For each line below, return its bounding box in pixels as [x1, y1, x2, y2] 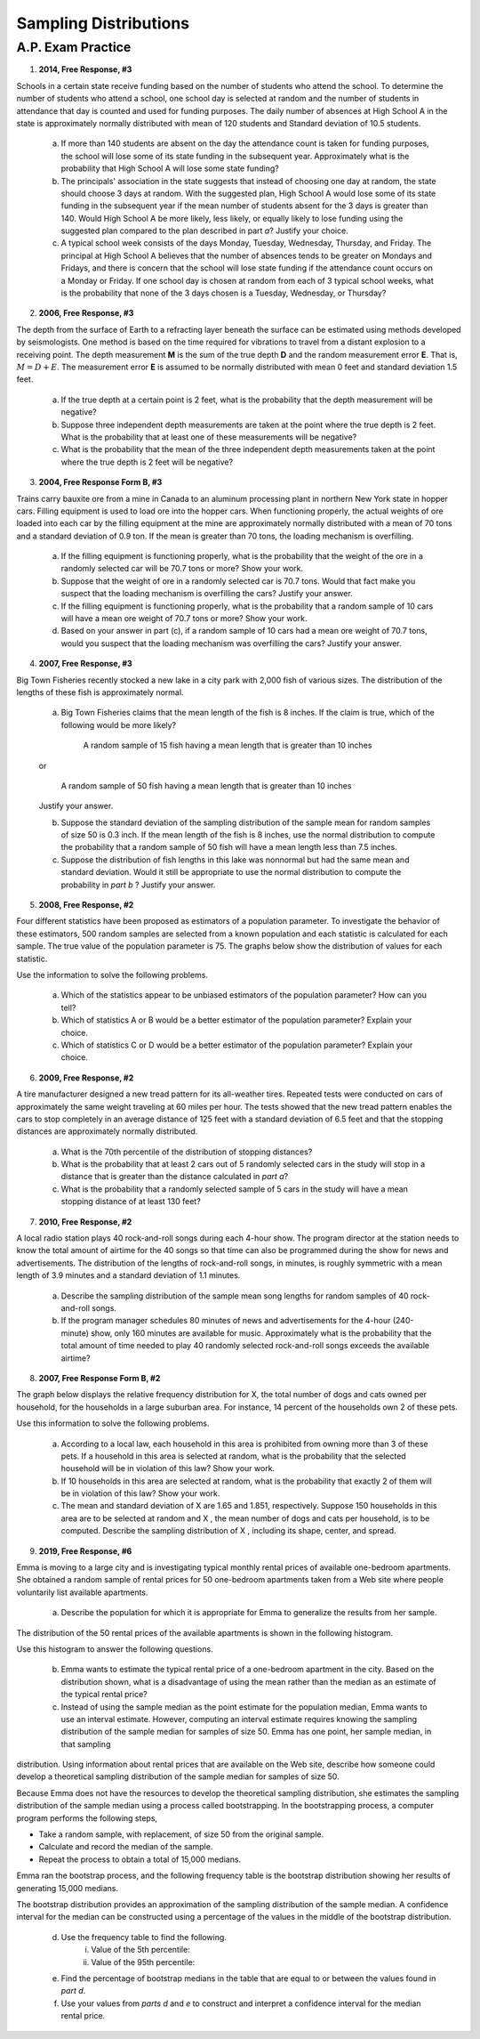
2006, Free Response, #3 [38, 308, 134, 319]
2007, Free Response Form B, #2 [38, 1372, 161, 1383]
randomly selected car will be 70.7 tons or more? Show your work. [60, 563, 304, 574]
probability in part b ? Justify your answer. [60, 879, 216, 890]
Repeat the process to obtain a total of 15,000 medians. [38, 1854, 242, 1865]
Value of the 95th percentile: [91, 1956, 196, 1967]
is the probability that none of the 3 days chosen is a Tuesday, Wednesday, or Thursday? [60, 287, 387, 298]
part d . [60, 1986, 86, 1996]
